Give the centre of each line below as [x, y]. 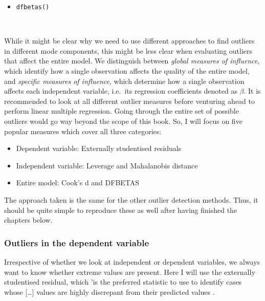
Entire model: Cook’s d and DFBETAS [78, 182]
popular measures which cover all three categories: [83, 131]
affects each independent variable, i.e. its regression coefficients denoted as [121, 91]
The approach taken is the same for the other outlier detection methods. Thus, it [131, 199]
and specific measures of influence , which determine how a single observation [124, 81]
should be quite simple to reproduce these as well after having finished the [121, 210]
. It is [252, 91]
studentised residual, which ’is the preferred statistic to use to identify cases [123, 282]
